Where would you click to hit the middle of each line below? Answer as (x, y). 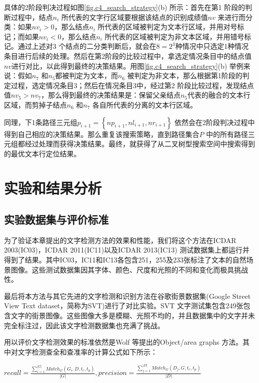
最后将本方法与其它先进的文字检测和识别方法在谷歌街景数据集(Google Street (128, 296)
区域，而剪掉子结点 (35, 104)
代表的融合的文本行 (219, 95)
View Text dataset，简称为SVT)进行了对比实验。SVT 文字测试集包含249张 (124, 306)
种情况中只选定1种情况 (212, 46)
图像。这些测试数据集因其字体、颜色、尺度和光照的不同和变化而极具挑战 (129, 269)
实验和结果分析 (53, 188)
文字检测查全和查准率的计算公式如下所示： (87, 351)
